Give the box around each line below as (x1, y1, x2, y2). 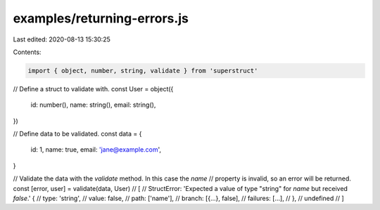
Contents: (13, 48, 42, 56)
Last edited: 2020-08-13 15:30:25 (13, 35, 110, 44)
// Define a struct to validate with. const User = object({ (13, 84, 174, 93)
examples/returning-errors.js (13, 11, 189, 26)
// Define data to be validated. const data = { (13, 130, 142, 138)
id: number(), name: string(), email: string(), (30, 100, 156, 109)
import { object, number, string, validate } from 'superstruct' (27, 67, 258, 74)
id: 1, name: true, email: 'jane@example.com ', (30, 145, 162, 154)
